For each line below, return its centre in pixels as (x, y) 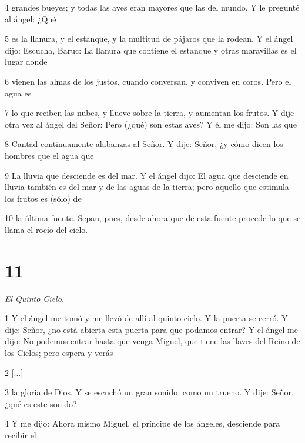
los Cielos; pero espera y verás (59, 352)
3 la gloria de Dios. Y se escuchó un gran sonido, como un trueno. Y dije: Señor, (149, 392)
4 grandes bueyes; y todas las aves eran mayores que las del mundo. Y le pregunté (152, 7)
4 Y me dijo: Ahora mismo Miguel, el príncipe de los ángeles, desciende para (143, 423)
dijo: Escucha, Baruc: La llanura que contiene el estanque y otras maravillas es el (151, 50)
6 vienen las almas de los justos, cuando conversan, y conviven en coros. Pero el (148, 81)
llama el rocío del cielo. (46, 229)
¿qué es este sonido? (41, 403)
